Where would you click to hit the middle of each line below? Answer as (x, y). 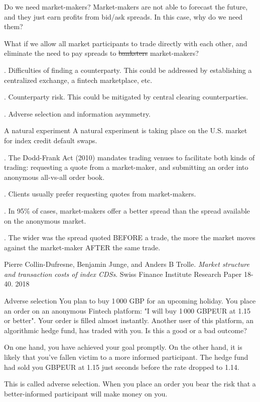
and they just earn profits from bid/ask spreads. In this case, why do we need (123, 16)
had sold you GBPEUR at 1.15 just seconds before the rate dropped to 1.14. (122, 367)
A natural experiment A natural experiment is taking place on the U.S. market (126, 130)
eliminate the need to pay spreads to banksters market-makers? (101, 53)
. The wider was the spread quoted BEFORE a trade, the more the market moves (130, 237)
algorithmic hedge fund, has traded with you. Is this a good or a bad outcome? (125, 330)
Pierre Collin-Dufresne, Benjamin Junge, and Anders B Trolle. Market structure (127, 264)
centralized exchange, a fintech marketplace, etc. (78, 80)
